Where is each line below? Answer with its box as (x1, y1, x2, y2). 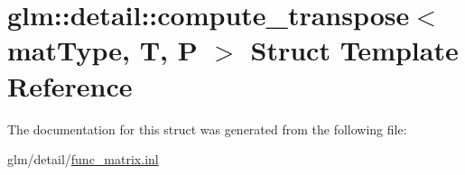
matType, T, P (7, 32, 198, 69)
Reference (7, 67, 133, 104)
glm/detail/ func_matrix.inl (7, 150, 159, 169)
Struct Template (250, 32, 459, 69)
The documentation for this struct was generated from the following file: (7, 119, 407, 138)
